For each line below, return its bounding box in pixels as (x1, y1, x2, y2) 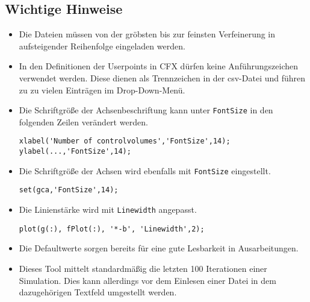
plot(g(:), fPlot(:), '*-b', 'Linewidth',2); (19, 224, 205, 233)
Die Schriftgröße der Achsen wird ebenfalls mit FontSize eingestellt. (19, 164, 271, 177)
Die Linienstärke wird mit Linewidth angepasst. (19, 203, 197, 216)
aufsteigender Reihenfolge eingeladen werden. (19, 39, 185, 52)
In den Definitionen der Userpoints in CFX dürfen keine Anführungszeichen (19, 60, 299, 72)
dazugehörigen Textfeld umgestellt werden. (19, 286, 177, 298)
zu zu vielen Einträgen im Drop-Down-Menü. (19, 83, 185, 96)
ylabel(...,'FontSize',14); (19, 147, 131, 156)
